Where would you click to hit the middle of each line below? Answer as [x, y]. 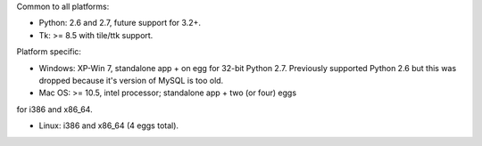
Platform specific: [49, 52]
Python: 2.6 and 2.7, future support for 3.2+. [120, 23]
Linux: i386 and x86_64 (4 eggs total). [108, 126]
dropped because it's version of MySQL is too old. [131, 80]
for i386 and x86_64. [54, 109]
